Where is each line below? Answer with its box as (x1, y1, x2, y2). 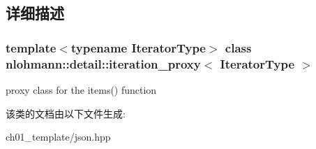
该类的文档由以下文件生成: (6, 106, 126, 120)
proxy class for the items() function (6, 82, 157, 97)
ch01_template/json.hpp (6, 129, 111, 144)
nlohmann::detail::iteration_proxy (6, 55, 201, 72)
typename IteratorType (70, 38, 206, 56)
